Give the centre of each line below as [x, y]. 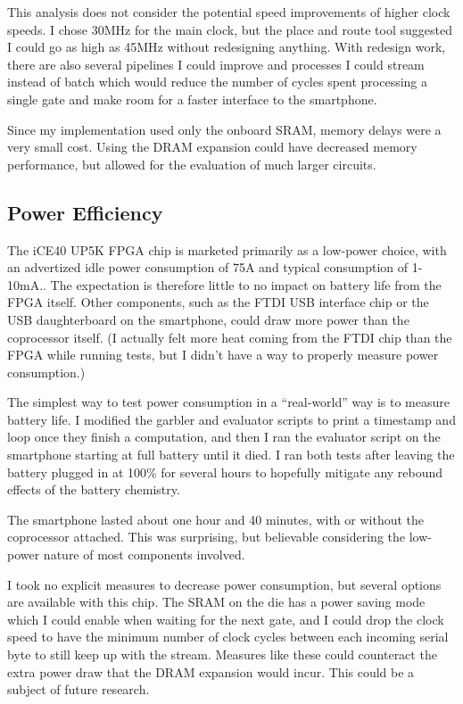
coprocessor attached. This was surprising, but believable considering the [207, 537]
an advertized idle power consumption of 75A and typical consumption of [208, 267]
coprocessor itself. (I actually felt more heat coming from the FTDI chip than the [230, 337]
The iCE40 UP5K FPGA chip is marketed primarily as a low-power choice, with [227, 249]
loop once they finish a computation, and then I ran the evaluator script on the [224, 437]
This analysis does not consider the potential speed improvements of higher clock [229, 12]
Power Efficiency [85, 212]
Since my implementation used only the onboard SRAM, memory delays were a [224, 129]
